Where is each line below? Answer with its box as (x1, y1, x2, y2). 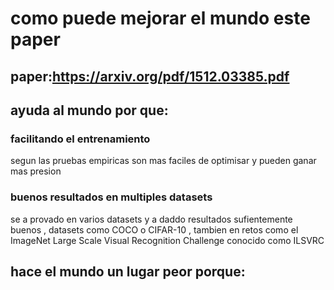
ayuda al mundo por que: (10, 102, 169, 119)
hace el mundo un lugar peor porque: (10, 263, 246, 280)
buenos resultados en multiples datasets (10, 190, 213, 204)
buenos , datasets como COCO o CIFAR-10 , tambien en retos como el (10, 223, 299, 236)
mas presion (10, 165, 62, 177)
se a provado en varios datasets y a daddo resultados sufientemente (10, 213, 293, 225)
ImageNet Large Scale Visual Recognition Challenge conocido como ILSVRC (10, 234, 325, 246)
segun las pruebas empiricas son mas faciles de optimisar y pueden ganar (10, 155, 317, 167)
